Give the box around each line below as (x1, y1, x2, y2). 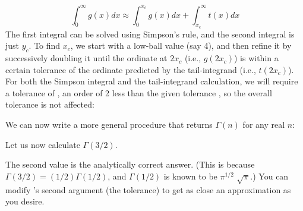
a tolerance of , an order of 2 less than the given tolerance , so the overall (5, 86, 272, 99)
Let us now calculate (5, 138, 80, 150)
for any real (242, 118, 285, 131)
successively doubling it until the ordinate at (5, 52, 168, 64)
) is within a (233, 52, 279, 64)
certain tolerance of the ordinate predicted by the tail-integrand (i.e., (5, 63, 256, 75)
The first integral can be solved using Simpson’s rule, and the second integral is (5, 27, 295, 40)
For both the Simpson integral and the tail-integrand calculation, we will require (5, 75, 298, 87)
